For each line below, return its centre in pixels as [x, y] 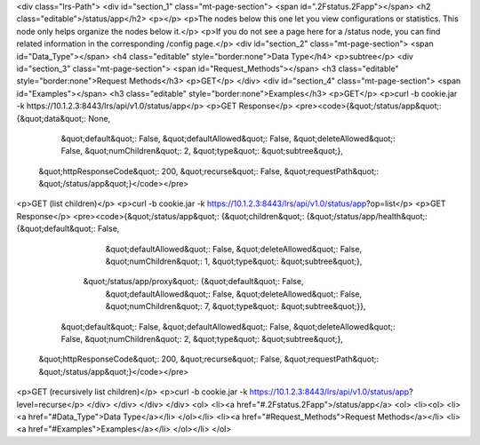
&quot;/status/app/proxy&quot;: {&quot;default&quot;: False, [193, 282]
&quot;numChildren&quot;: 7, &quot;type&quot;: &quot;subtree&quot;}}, [236, 306]
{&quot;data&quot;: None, [64, 118]
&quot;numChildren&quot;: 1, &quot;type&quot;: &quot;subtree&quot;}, [234, 261]
